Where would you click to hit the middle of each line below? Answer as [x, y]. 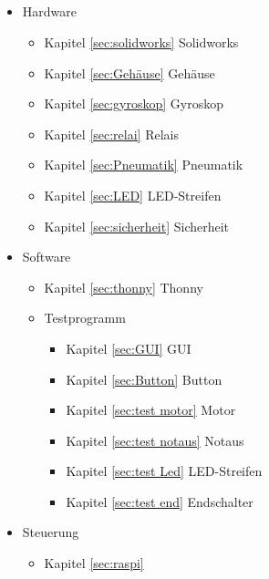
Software [47, 257]
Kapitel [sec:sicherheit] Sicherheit [137, 226]
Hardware [49, 11]
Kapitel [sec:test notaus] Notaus [155, 440]
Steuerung [51, 532]
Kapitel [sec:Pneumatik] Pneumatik [144, 165]
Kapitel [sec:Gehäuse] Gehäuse [129, 72]
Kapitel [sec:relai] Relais [111, 134]
